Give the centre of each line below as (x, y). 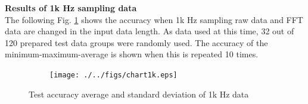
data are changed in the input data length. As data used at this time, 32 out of (150, 31)
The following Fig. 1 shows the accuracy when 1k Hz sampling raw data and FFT (154, 19)
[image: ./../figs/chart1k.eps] (113, 75)
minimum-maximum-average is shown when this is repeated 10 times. (132, 54)
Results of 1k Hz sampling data (71, 8)
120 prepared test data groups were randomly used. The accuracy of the (136, 42)
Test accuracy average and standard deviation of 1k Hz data (139, 94)
